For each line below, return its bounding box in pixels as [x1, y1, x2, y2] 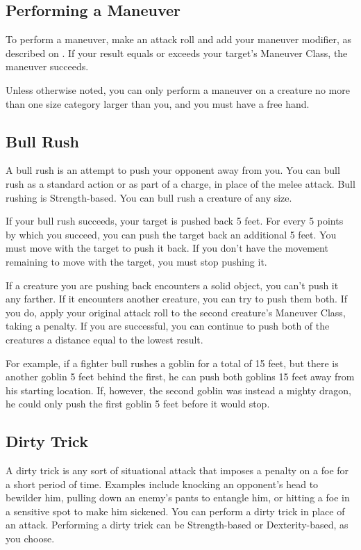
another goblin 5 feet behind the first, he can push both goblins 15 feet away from [6, 369, 355, 384]
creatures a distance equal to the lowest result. [6, 332, 203, 346]
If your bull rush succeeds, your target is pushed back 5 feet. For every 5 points [6, 213, 344, 228]
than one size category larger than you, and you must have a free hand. [6, 96, 310, 111]
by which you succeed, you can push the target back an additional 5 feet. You [6, 227, 337, 241]
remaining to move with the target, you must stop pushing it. [6, 254, 267, 268]
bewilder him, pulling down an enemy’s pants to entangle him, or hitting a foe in [6, 490, 350, 505]
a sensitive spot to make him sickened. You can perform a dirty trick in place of [6, 503, 345, 518]
